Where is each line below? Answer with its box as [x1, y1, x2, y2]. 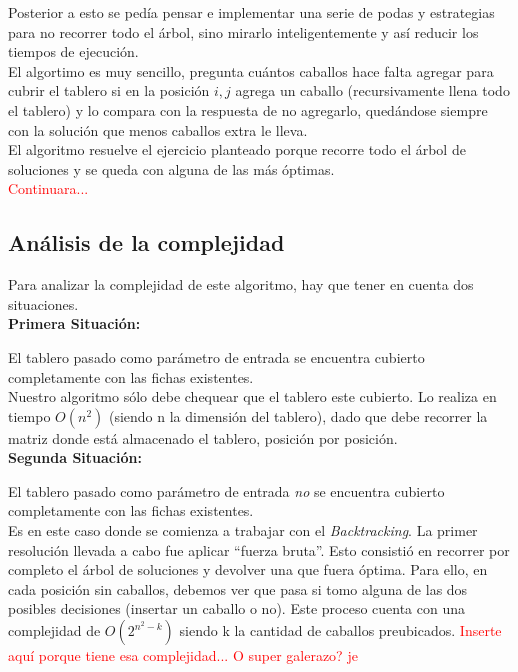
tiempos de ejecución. [8, 41, 139, 62]
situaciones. [8, 293, 79, 314]
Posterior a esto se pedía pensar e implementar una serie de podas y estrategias [8, 2, 495, 22]
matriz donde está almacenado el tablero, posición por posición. [8, 427, 398, 448]
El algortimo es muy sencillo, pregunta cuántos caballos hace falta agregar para [8, 60, 494, 81]
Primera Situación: [8, 313, 141, 334]
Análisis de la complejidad [8, 227, 285, 258]
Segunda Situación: [8, 447, 142, 468]
